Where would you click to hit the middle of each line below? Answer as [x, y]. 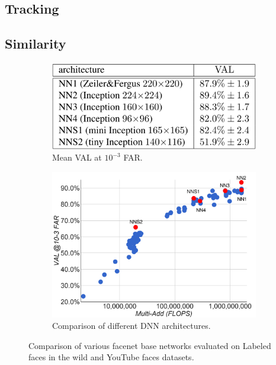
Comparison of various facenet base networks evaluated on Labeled [150, 345]
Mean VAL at [77, 157]
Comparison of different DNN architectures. [131, 326]
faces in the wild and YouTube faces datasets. [111, 357]
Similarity [36, 44]
